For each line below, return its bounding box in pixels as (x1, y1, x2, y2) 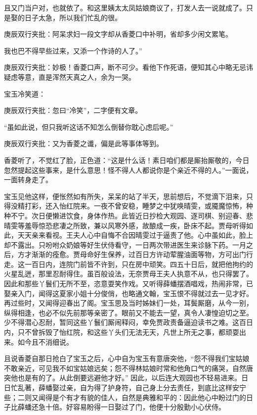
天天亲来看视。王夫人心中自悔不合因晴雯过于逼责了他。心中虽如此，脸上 (17, 230, 253, 240)
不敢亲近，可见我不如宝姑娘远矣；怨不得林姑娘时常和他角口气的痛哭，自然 (4, 363, 246, 373)
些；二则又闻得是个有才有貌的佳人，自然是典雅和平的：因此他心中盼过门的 (4, 392, 246, 402)
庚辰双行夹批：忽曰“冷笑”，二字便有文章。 (4, 105, 142, 115)
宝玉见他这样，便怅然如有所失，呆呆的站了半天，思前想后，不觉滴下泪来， (4, 191, 246, 201)
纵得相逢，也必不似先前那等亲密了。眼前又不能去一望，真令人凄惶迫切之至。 (4, 307, 253, 317)
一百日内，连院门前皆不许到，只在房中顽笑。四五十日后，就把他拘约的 (24, 259, 253, 269)
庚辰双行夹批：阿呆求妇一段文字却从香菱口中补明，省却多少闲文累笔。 (4, 29, 232, 39)
